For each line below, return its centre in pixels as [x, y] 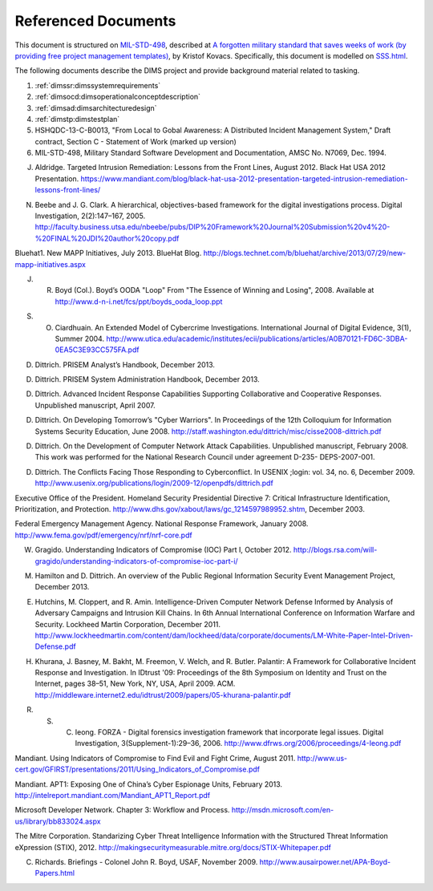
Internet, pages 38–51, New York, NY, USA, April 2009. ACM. [135, 684]
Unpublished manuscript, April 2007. [95, 405]
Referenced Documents [95, 21]
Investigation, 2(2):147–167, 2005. [90, 216]
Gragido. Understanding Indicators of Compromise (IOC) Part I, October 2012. [163, 550]
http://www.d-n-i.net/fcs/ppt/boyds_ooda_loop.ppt [139, 302]
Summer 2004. [79, 338]
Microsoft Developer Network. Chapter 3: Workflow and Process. [122, 810]
